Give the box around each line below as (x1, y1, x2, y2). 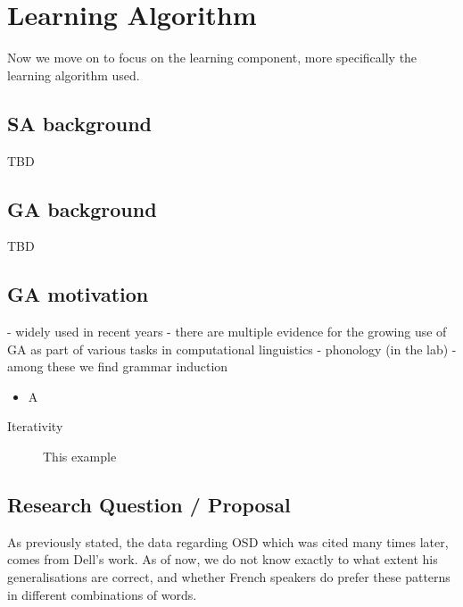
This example (43, 447, 117, 466)
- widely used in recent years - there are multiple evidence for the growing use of (7, 322, 447, 341)
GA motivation (7, 280, 149, 308)
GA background (7, 195, 157, 222)
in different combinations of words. (7, 585, 197, 603)
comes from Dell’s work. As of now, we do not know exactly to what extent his (7, 550, 438, 569)
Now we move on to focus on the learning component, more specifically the (7, 48, 418, 67)
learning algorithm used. (7, 65, 140, 84)
